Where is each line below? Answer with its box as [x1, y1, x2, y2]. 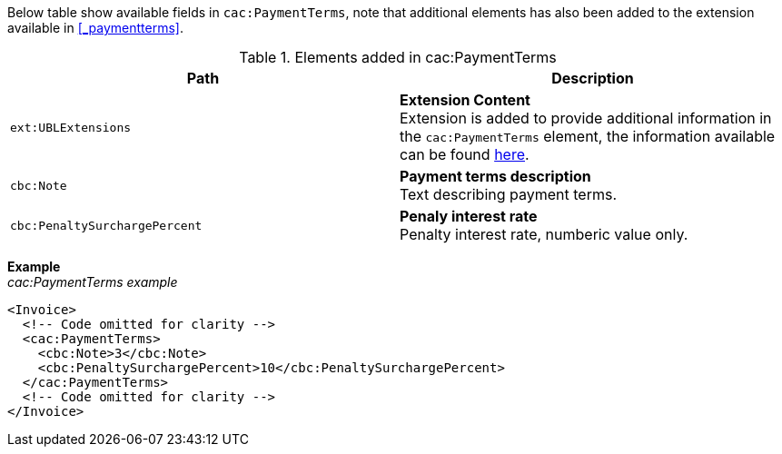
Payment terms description [400, 167, 591, 185]
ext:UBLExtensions [10, 120, 132, 134]
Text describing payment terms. [400, 185, 618, 203]
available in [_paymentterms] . [7, 20, 183, 35]
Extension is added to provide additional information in [400, 109, 772, 127]
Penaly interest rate [400, 207, 538, 225]
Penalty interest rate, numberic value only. [400, 225, 688, 243]
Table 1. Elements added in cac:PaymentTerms [239, 48, 557, 66]
